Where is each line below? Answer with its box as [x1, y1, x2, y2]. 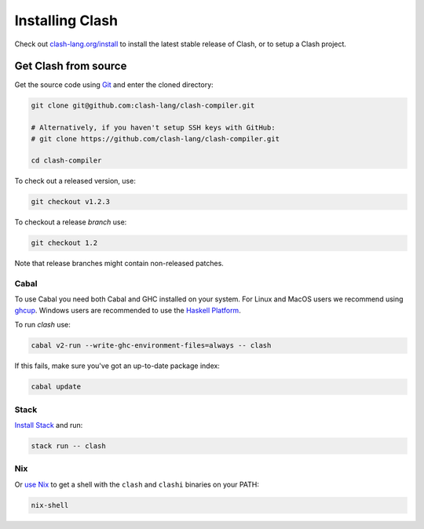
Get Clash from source [14, 60, 127, 73]
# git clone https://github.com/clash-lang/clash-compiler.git [31, 134, 280, 143]
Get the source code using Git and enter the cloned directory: [14, 80, 214, 89]
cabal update [31, 382, 82, 392]
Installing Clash [14, 12, 118, 29]
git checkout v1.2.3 [31, 197, 110, 206]
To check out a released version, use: [14, 177, 137, 186]
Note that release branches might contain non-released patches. [14, 259, 224, 268]
